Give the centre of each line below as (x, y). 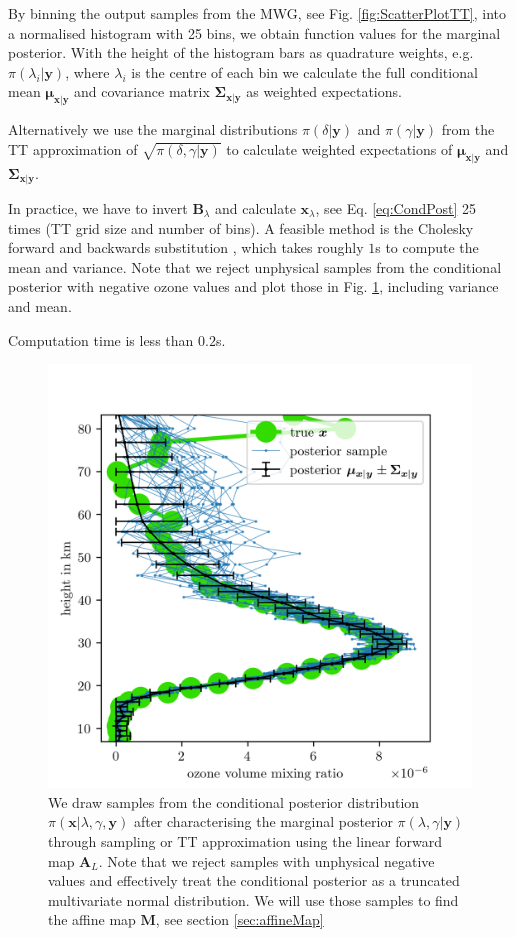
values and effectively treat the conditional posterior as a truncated (254, 880)
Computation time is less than (101, 339)
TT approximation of (73, 148)
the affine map (92, 919)
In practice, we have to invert (98, 208)
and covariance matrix (142, 91)
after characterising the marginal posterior (263, 821)
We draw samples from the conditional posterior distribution (234, 801)
